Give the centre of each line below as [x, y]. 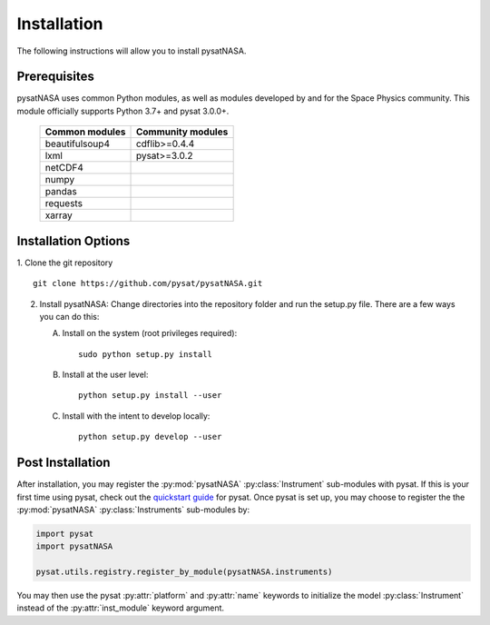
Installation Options [73, 241]
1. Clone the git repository [65, 263]
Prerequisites [55, 77]
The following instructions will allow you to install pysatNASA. [132, 51]
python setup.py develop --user [150, 437]
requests [64, 203]
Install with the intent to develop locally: [136, 416]
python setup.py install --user [150, 396]
